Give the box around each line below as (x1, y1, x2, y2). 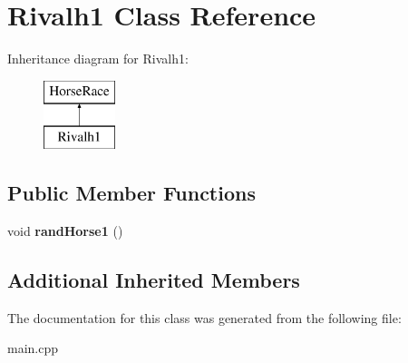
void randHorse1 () (7, 221, 123, 240)
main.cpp (7, 338, 59, 358)
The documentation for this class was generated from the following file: (7, 308, 402, 327)
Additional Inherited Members (7, 266, 300, 294)
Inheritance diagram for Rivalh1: (7, 49, 189, 68)
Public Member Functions (7, 179, 256, 207)
